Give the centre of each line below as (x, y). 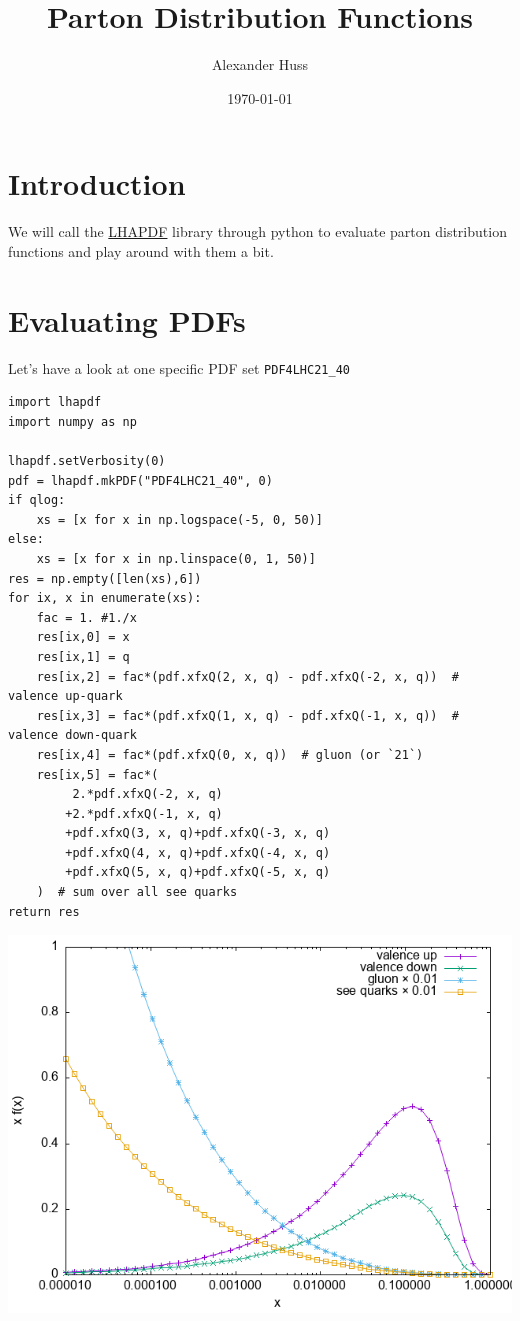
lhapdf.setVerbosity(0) (87, 461)
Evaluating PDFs (127, 319)
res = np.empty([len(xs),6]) (105, 578)
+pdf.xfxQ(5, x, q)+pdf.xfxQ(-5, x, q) (198, 872)
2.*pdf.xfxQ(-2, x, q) (147, 794)
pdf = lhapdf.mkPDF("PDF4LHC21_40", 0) (140, 480)
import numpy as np (72, 421)
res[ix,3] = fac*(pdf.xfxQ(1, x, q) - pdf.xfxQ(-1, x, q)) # (248, 715)
